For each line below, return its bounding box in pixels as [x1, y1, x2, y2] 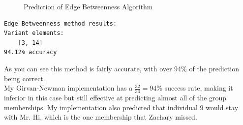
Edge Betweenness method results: [4, 20, 117, 27]
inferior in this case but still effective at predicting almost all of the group [4, 92, 226, 102]
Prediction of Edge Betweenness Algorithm [24, 1, 153, 11]
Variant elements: [4, 30, 64, 37]
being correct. [4, 73, 45, 83]
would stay [206, 102, 239, 112]
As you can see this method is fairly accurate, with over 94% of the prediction [4, 63, 239, 73]
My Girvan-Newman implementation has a [4, 83, 133, 93]
